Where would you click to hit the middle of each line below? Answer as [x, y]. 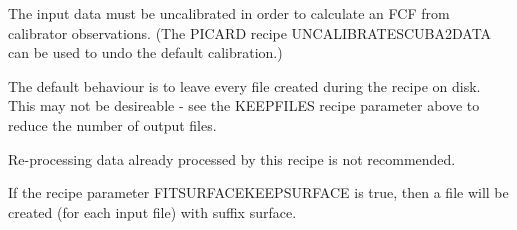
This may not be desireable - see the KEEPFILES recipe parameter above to [244, 105]
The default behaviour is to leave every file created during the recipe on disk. [244, 85]
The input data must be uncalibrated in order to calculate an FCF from [229, 13]
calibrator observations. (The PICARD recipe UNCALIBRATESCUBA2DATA [250, 32]
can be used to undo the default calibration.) [145, 52]
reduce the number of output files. [112, 124]
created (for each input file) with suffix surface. [152, 211]
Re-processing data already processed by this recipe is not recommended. [232, 158]
